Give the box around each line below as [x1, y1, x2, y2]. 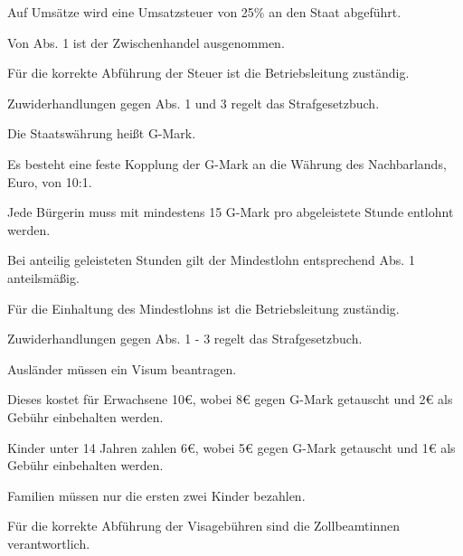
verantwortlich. [7, 533, 90, 552]
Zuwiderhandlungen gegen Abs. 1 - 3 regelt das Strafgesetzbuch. [7, 329, 363, 348]
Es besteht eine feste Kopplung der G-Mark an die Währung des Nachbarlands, [7, 154, 447, 173]
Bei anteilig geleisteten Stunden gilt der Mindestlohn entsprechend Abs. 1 [7, 250, 415, 269]
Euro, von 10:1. [7, 172, 92, 191]
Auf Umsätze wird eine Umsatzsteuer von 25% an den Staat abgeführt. [7, 3, 402, 21]
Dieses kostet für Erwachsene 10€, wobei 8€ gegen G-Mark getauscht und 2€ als [7, 390, 453, 409]
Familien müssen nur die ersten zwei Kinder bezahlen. [7, 485, 306, 504]
